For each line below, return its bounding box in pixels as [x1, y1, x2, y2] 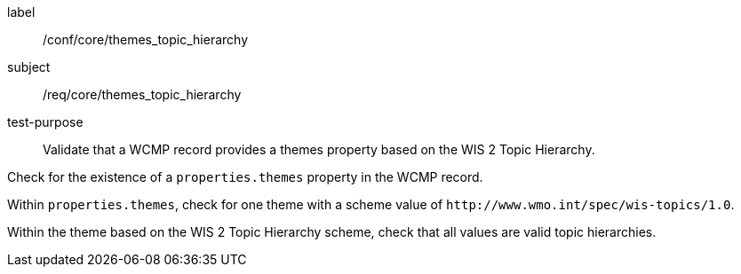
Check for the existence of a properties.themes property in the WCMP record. [7, 169, 483, 184]
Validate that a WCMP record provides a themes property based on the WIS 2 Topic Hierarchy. [43, 142, 595, 157]
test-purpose [7, 114, 84, 129]
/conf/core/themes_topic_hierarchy [43, 32, 248, 47]
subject [7, 59, 51, 74]
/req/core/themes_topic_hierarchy [43, 87, 242, 102]
